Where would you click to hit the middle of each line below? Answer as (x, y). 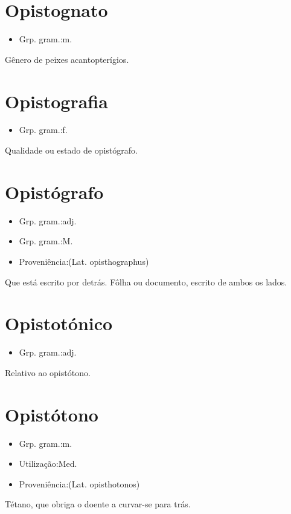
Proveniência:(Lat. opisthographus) (84, 261)
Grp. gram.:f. (43, 130)
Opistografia (56, 101)
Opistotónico (59, 323)
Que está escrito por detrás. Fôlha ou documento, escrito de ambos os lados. (146, 281)
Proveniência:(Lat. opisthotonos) (79, 483)
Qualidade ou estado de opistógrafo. (71, 150)
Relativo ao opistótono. (48, 372)
